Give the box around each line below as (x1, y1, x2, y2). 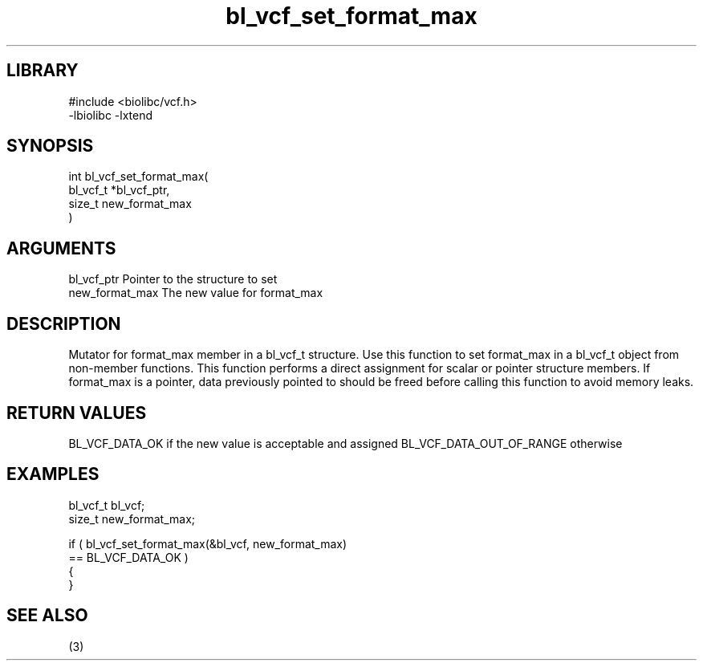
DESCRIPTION (6, 313, 121, 334)
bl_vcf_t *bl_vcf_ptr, (68, 183, 170, 197)
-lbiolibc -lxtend (68, 108, 153, 122)
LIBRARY (6, 60, 79, 81)
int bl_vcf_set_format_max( (68, 169, 209, 184)
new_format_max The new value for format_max (68, 286, 323, 300)
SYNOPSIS (6, 136, 94, 157)
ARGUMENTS (6, 238, 116, 258)
